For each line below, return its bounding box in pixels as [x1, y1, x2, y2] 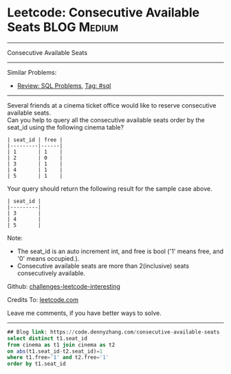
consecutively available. [16, 269, 86, 277]
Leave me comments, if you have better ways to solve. [7, 309, 162, 317]
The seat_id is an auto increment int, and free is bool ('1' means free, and [16, 247, 223, 255]
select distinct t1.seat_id [7, 335, 88, 342]
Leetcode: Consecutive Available [7, 5, 200, 21]
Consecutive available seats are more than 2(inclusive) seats [16, 261, 190, 270]
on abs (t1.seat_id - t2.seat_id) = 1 [7, 348, 103, 355]
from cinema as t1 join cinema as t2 [7, 341, 115, 348]
